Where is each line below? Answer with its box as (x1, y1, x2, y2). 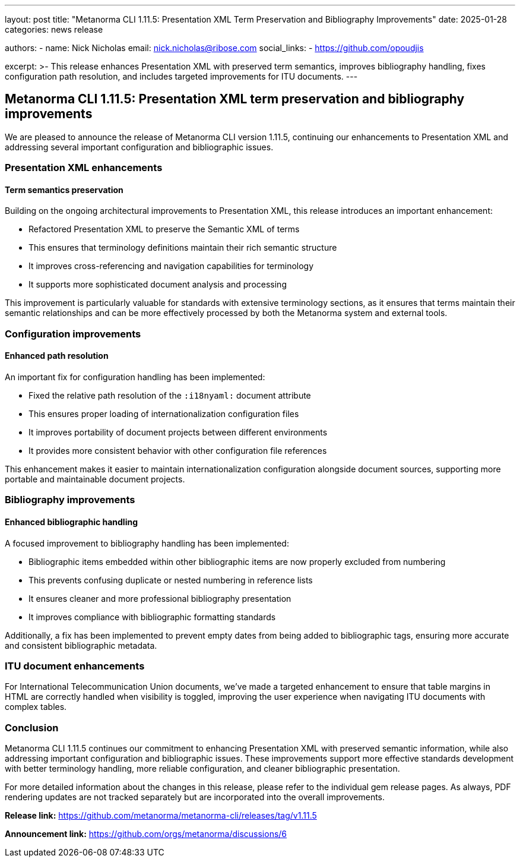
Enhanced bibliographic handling (5, 517, 138, 528)
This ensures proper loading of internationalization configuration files (28, 409, 299, 419)
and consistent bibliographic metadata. (5, 640, 157, 651)
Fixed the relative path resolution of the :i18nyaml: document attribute (28, 390, 311, 401)
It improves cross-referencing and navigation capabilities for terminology (28, 261, 314, 271)
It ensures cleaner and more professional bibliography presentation (28, 593, 291, 604)
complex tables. (5, 702, 67, 712)
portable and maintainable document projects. (5, 474, 185, 485)
